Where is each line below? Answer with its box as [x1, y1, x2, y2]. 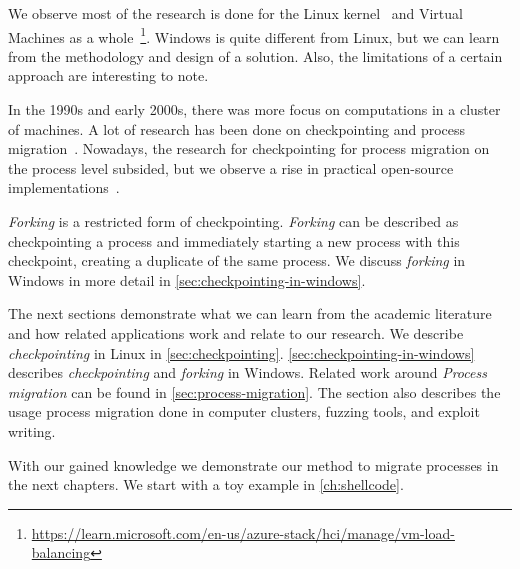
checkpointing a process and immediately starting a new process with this [8, 230, 460, 251]
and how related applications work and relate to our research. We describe [8, 322, 464, 343]
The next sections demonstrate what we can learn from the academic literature [8, 303, 492, 324]
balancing [31, 542, 91, 563]
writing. [8, 420, 56, 441]
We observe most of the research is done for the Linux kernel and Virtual [8, 3, 463, 23]
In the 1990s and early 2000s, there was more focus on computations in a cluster [8, 99, 501, 120]
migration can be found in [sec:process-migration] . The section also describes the [8, 381, 501, 402]
